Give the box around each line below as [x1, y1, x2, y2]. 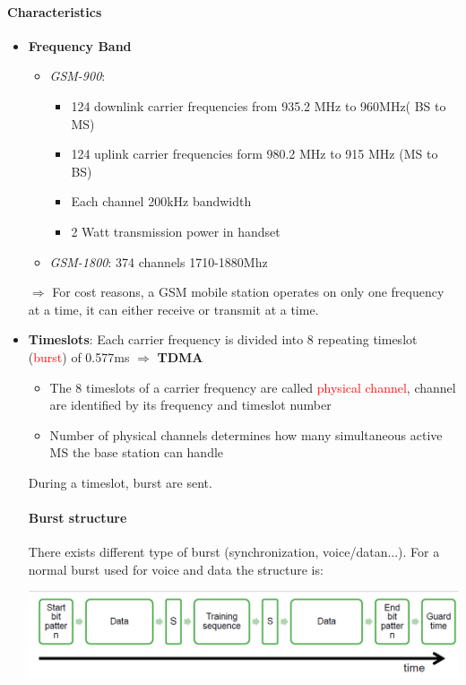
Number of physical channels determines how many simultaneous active [49, 425, 443, 444]
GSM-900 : [49, 66, 106, 85]
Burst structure [28, 508, 127, 527]
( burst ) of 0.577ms [28, 347, 130, 366]
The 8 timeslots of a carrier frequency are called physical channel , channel [49, 377, 456, 396]
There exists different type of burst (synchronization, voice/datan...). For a [28, 542, 440, 561]
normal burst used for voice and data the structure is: [28, 559, 324, 578]
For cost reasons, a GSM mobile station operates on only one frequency [52, 282, 444, 301]
